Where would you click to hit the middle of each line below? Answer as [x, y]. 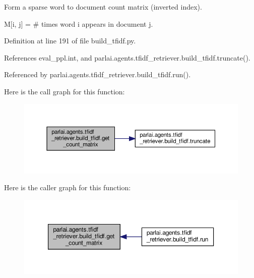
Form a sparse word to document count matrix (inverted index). [103, 7]
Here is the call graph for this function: [65, 91]
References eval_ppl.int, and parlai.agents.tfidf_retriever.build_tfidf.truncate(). [127, 57]
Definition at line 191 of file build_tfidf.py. [70, 41]
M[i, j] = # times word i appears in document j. [79, 23]
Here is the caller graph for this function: [68, 187]
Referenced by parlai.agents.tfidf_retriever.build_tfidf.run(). [98, 74]
